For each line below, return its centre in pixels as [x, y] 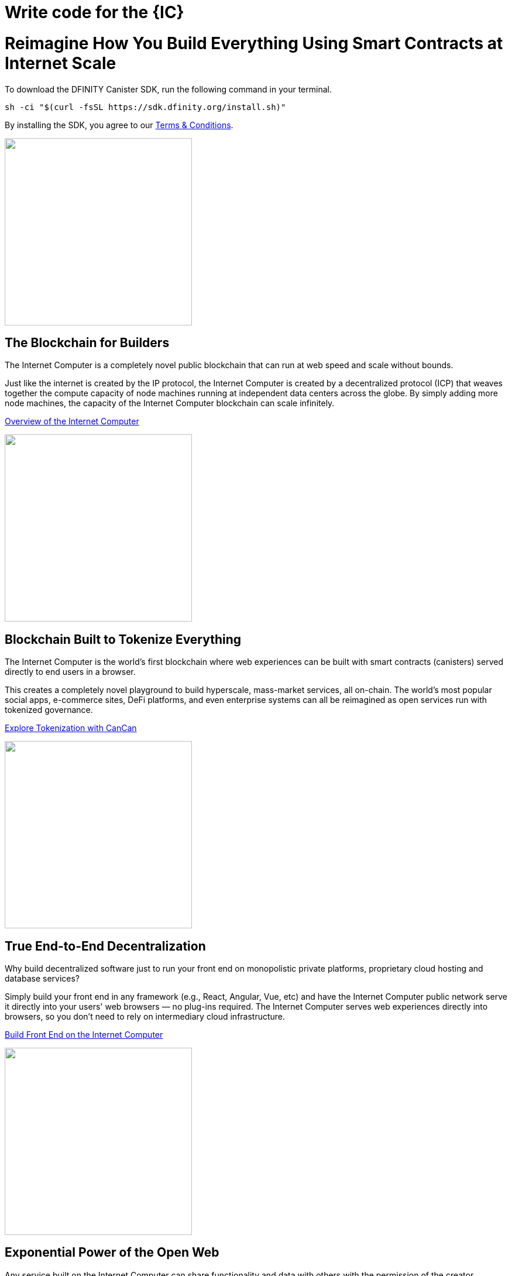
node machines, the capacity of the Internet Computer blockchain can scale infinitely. [170, 403]
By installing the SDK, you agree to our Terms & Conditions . [119, 125]
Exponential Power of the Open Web [112, 1253]
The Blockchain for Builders [87, 342]
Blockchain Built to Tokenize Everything [123, 639]
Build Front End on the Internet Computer [84, 1035]
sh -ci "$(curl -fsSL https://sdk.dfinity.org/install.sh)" [145, 107]
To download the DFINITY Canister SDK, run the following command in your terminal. [168, 89]
